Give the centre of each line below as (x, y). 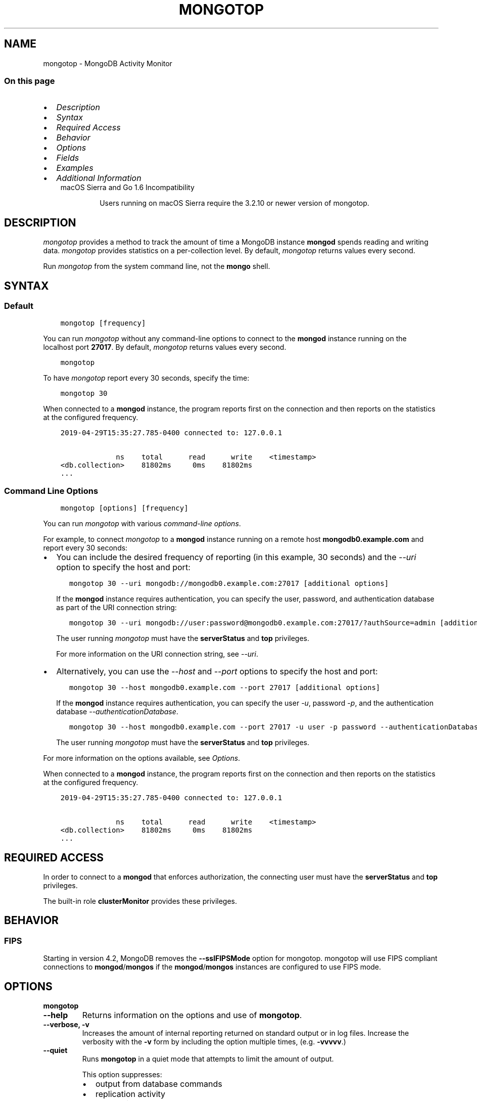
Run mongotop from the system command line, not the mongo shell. (157, 266)
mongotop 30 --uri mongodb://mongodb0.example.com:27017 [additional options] (229, 584)
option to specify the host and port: (123, 567)
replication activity (130, 1094)
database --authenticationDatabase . (117, 712)
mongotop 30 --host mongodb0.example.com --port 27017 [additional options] (225, 688)
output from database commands (159, 1084)
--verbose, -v (66, 1025)
